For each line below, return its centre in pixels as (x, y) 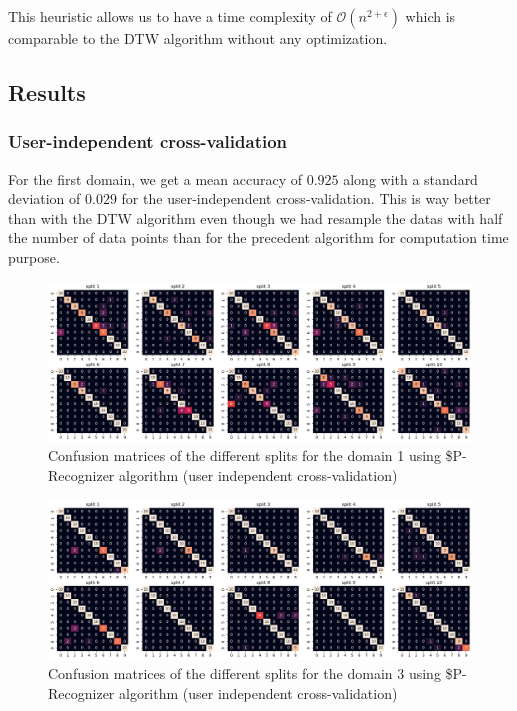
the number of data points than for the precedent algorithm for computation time (258, 237)
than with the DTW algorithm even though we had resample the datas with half (255, 217)
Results (47, 91)
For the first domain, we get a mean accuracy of (155, 178)
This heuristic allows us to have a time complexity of (170, 16)
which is (430, 16)
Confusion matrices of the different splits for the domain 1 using (244, 455)
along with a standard (410, 178)
